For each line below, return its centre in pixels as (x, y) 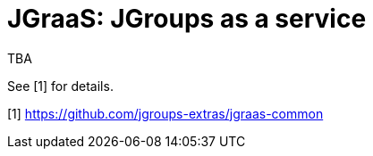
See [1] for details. (60, 86)
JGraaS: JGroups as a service (187, 19)
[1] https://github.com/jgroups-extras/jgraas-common (165, 113)
